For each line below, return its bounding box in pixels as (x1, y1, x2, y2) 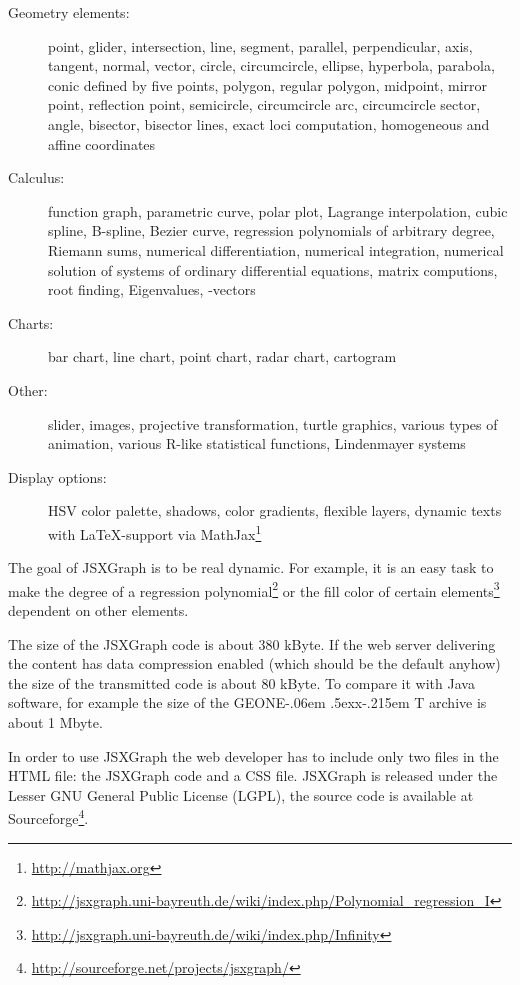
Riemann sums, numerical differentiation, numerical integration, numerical (48, 239, 504, 260)
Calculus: (8, 167, 65, 188)
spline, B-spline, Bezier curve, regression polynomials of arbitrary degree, (48, 220, 495, 241)
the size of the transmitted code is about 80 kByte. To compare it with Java (8, 672, 475, 693)
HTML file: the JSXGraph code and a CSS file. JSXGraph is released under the (8, 765, 498, 786)
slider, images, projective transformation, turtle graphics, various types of (48, 413, 498, 434)
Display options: (8, 466, 107, 487)
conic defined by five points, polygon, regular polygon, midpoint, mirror (48, 74, 488, 95)
